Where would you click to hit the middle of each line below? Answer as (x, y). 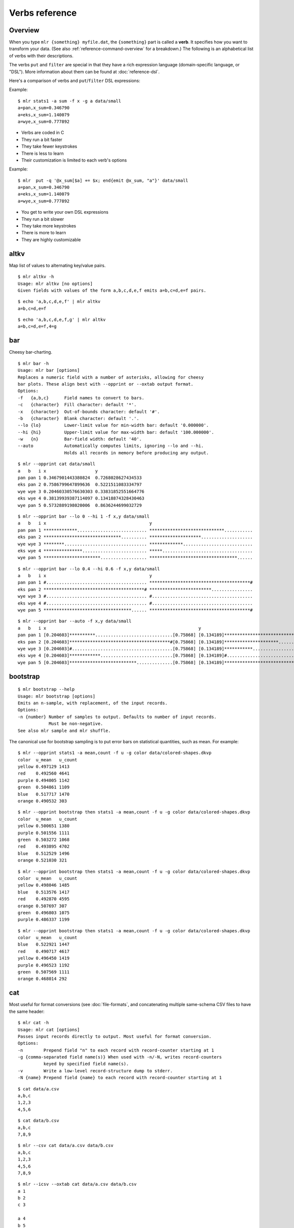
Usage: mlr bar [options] (49, 370)
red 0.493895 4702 (44, 847)
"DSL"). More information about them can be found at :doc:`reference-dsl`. (85, 72)
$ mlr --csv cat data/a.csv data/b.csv (66, 1145)
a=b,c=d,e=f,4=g (37, 326)
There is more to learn (44, 233)
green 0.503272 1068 (44, 840)
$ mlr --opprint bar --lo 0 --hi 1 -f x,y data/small (84, 516)
